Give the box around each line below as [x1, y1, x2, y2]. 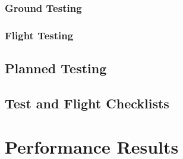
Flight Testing [5, 27, 74, 42]
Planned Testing [5, 59, 107, 77]
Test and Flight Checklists [5, 93, 169, 112]
